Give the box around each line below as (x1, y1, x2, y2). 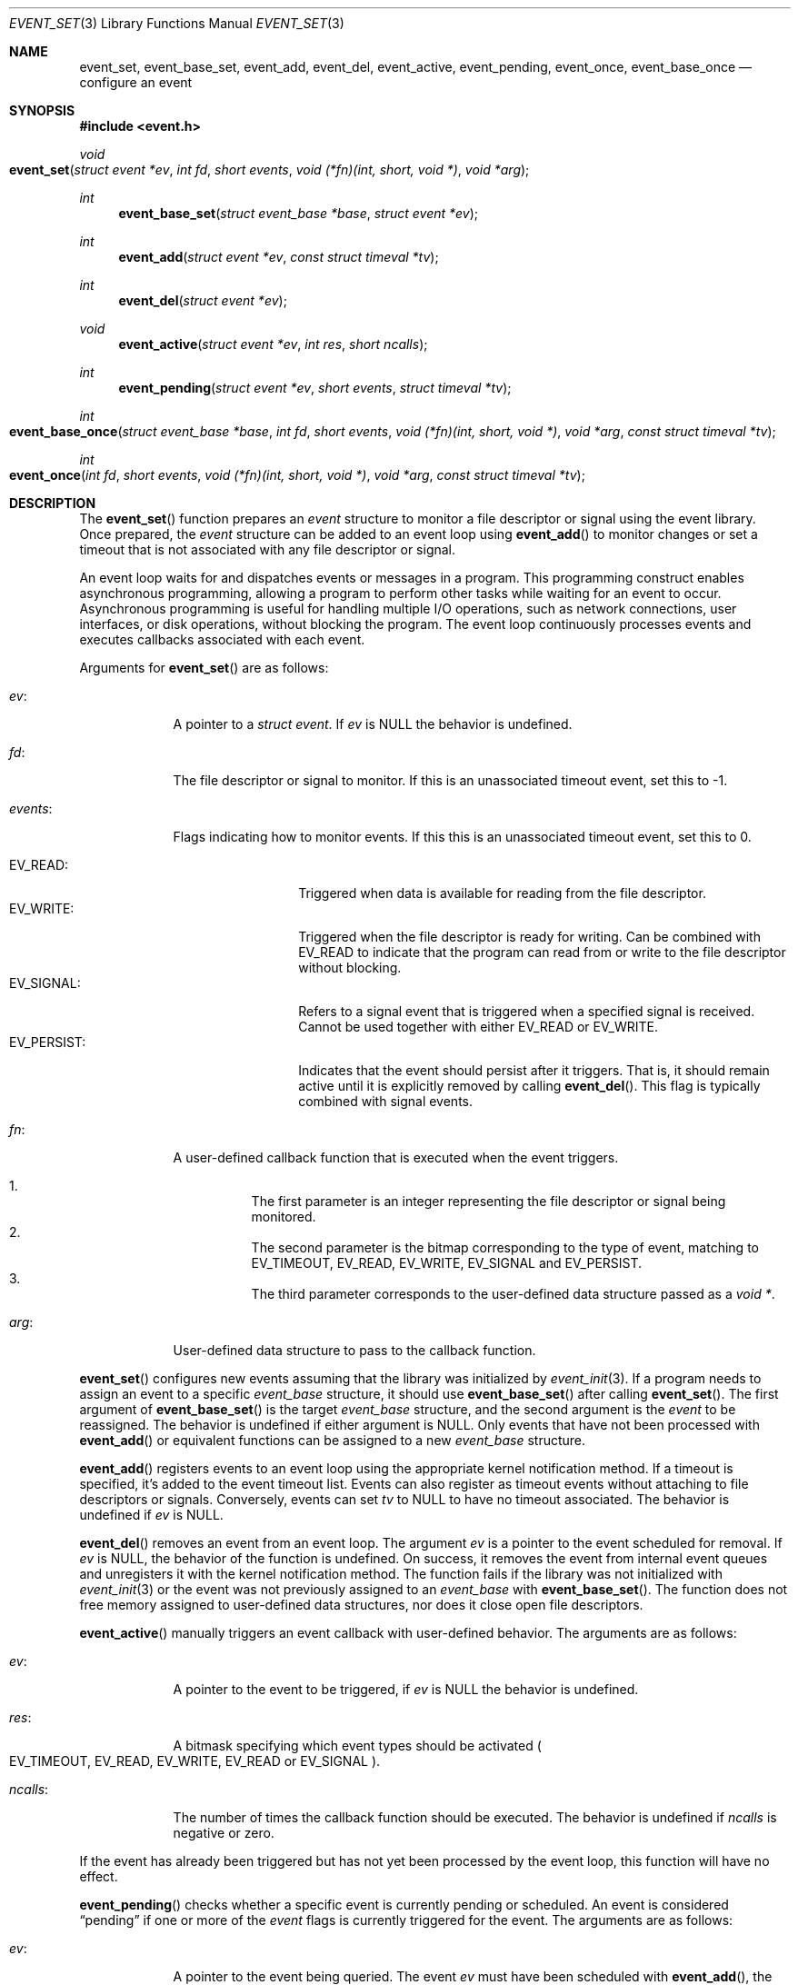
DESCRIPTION (9, 495, 96, 511)
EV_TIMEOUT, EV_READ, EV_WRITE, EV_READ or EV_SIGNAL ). (9, 1753, 381, 1769)
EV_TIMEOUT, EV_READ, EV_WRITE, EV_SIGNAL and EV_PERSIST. (251, 1255, 643, 1271)
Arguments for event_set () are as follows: (79, 660, 329, 675)
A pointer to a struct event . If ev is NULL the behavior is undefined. (173, 716, 573, 732)
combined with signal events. (298, 1093, 474, 1109)
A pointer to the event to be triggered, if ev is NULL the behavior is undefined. (173, 1681, 639, 1697)
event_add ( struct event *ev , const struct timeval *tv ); (118, 249, 439, 264)
